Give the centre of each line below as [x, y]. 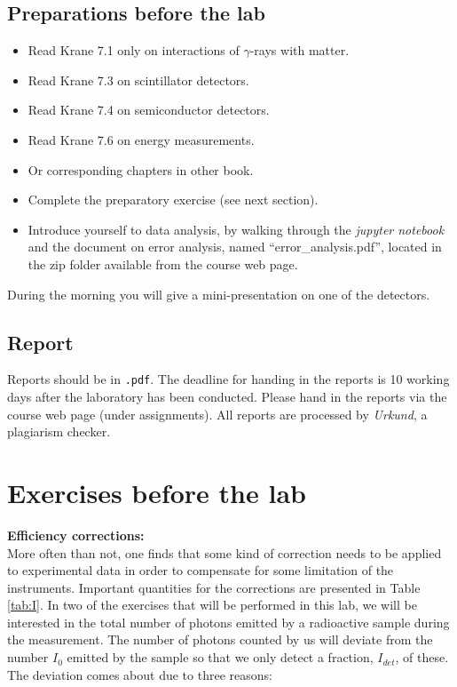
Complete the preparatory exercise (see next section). [173, 200]
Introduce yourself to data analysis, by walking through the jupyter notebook [236, 229]
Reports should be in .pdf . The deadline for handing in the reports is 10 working [228, 379]
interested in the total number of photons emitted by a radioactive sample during [228, 622]
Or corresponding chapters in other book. [141, 169]
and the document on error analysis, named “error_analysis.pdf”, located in [235, 247]
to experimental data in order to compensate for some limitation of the [201, 570]
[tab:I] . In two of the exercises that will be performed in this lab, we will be [212, 605]
